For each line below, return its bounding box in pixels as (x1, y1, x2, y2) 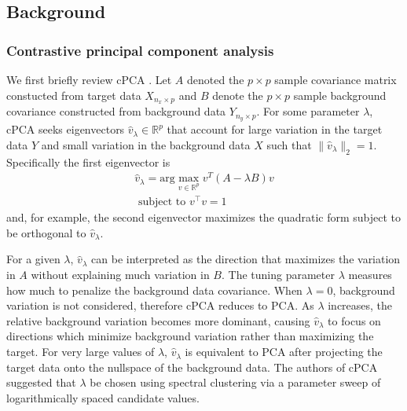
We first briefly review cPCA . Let (6, 72, 172, 87)
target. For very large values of (6, 343, 155, 360)
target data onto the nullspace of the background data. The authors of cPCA (6, 358, 378, 375)
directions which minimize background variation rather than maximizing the (6, 328, 374, 344)
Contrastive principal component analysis (6, 40, 274, 60)
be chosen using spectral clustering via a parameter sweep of (90, 374, 381, 391)
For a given (6, 251, 60, 267)
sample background (293, 86, 387, 103)
